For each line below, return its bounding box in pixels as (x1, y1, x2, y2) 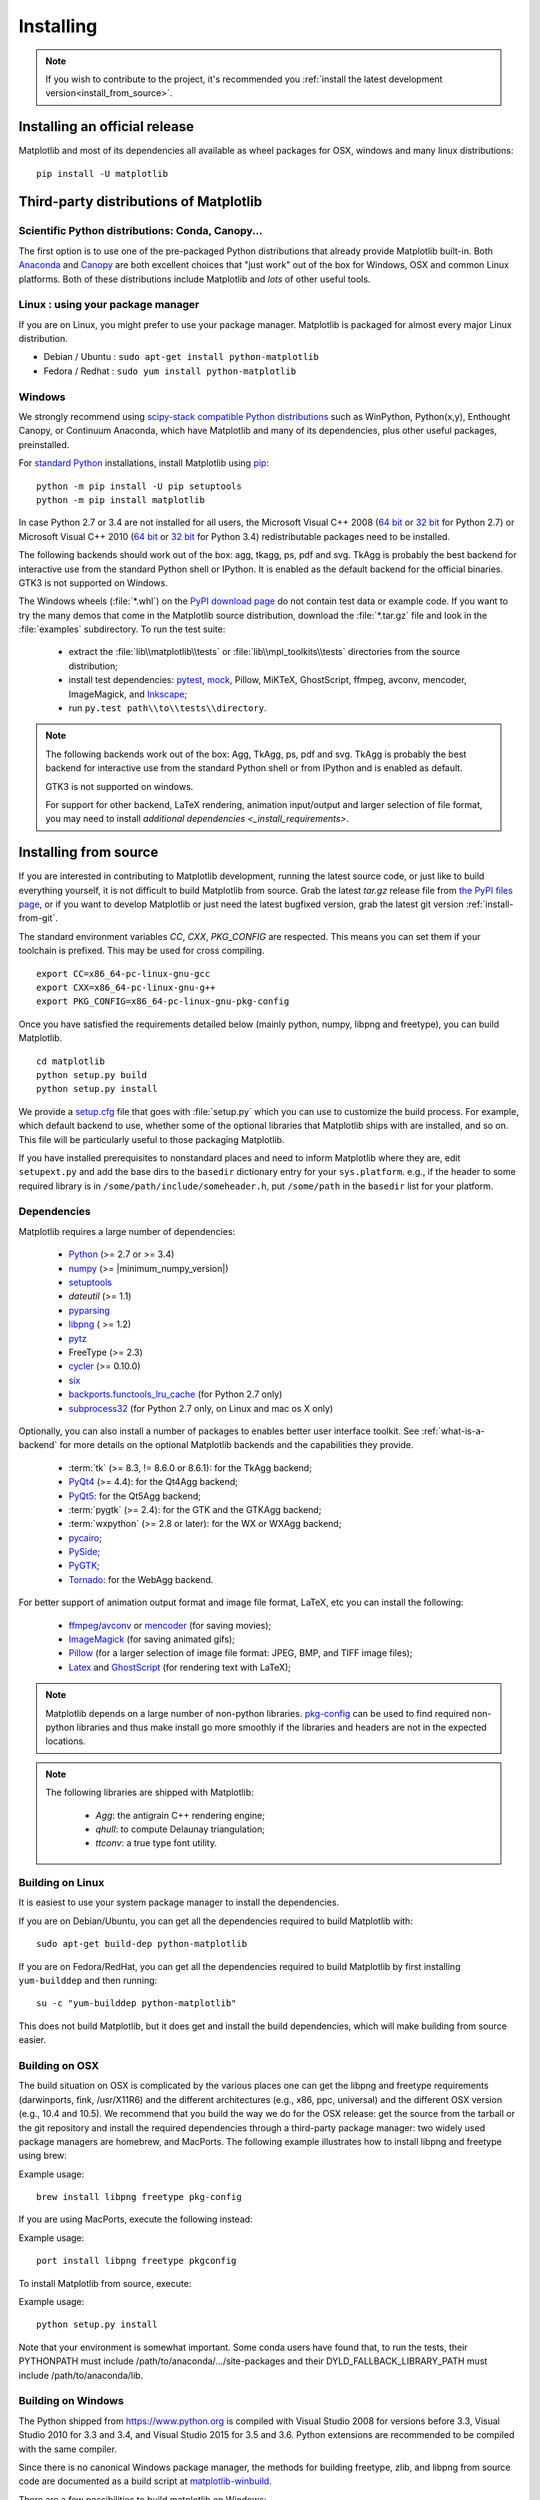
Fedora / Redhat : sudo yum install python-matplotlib (43, 365, 297, 377)
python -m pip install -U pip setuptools (36, 480, 242, 492)
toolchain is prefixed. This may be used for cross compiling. (18, 945, 265, 957)
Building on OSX (18, 2058, 100, 2072)
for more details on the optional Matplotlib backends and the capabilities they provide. (59, 1439, 414, 1451)
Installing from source (18, 844, 159, 861)
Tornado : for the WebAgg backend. (68, 1573, 214, 1585)
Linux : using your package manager (18, 298, 200, 312)
